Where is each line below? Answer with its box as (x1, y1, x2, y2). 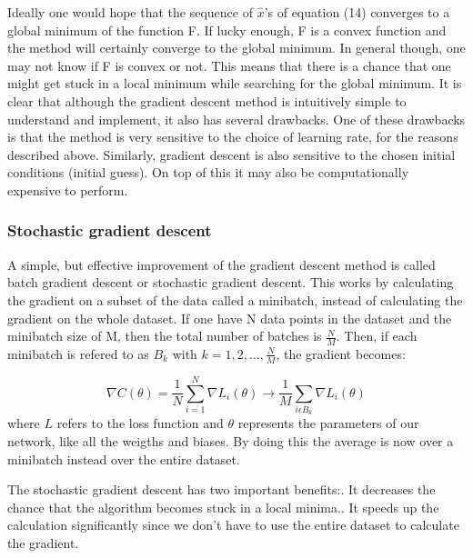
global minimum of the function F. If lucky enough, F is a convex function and (7, 20, 447, 39)
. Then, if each (336, 326, 418, 345)
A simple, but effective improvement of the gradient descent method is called (7, 254, 436, 274)
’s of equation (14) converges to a (264, 3, 450, 21)
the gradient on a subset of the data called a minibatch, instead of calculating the (7, 290, 463, 309)
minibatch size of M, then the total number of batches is (7, 326, 322, 345)
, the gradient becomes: (276, 344, 406, 363)
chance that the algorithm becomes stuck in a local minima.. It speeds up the (7, 497, 439, 516)
